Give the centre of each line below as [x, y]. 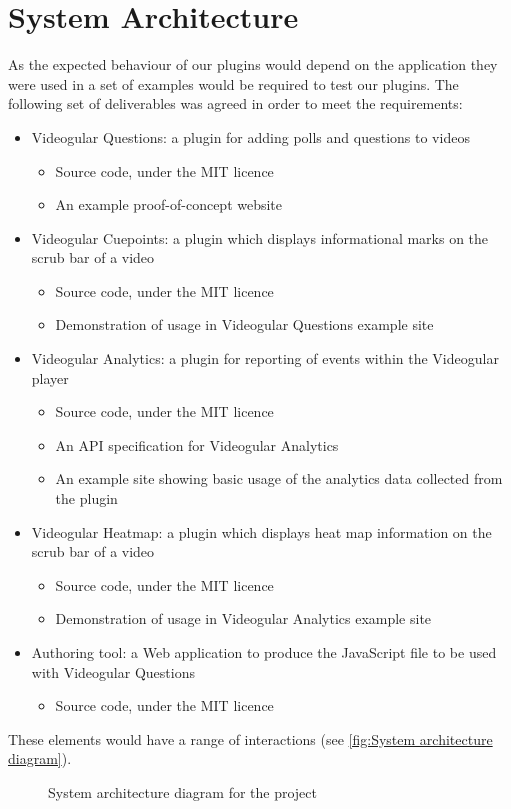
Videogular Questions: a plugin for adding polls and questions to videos [250, 136]
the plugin [86, 498]
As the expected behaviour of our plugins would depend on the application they [253, 64]
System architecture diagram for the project [182, 791]
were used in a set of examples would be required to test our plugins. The [233, 83]
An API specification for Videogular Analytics [197, 444]
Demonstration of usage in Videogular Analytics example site [243, 618]
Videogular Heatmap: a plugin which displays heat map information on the [261, 531]
